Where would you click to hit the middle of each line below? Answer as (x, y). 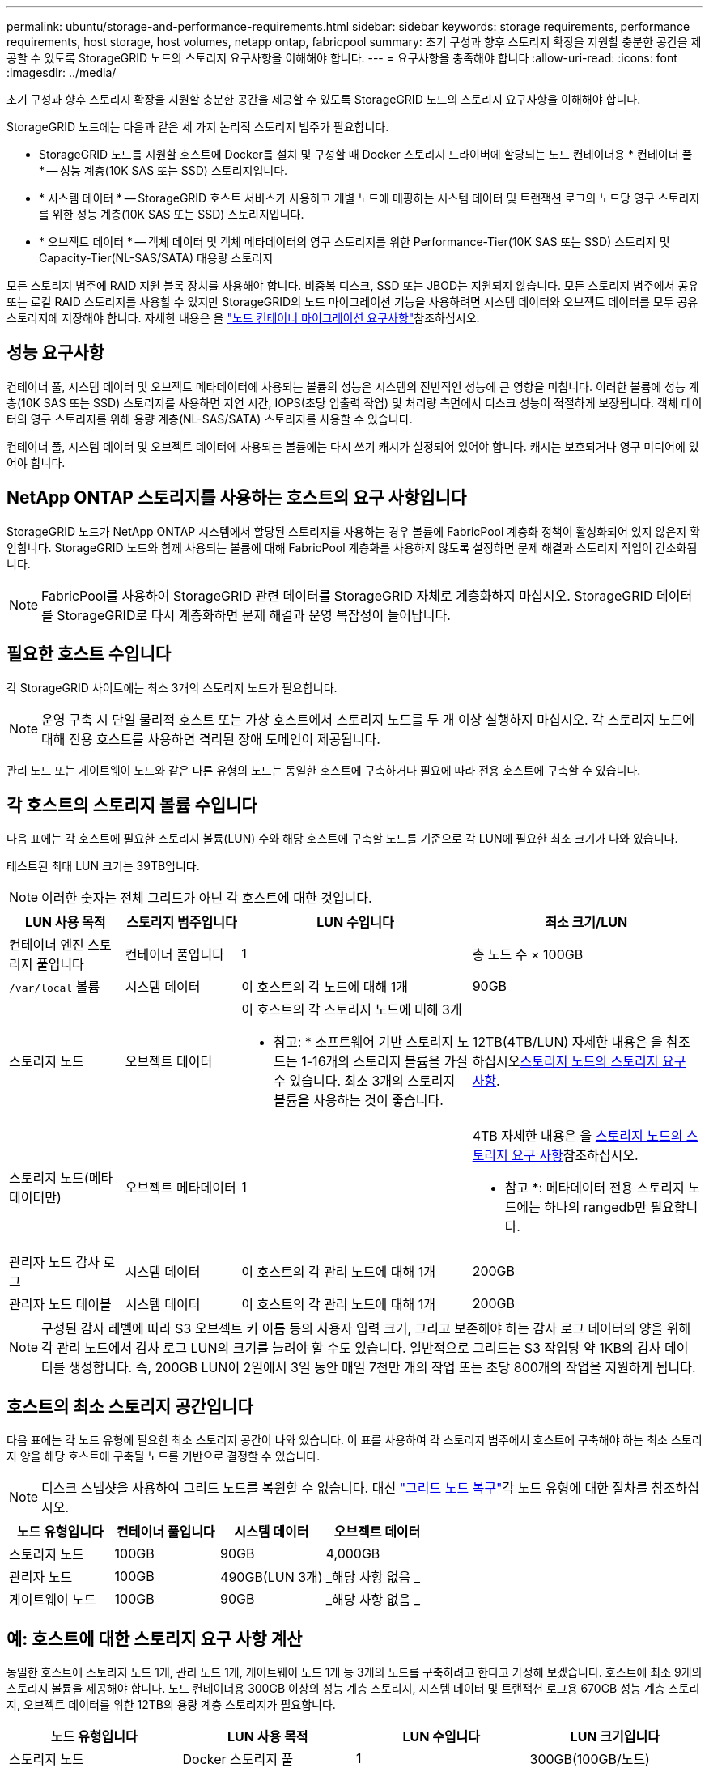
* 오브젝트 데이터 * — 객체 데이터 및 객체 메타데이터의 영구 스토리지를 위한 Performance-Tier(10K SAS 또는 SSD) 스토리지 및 (354, 242)
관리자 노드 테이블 (60, 1305)
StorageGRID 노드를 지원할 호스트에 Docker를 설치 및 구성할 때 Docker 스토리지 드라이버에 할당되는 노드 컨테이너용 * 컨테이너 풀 (366, 154)
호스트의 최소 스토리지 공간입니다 (130, 1406)
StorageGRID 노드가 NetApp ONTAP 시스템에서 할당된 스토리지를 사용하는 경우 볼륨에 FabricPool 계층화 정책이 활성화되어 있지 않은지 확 (353, 531)
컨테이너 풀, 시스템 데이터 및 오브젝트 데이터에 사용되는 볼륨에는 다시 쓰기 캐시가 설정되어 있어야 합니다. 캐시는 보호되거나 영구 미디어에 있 (353, 446)
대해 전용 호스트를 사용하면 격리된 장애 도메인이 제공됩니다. (211, 739)
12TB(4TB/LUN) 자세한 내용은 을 (567, 1042)
